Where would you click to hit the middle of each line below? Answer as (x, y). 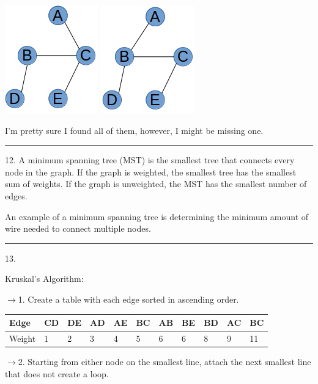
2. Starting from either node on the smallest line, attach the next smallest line (165, 361)
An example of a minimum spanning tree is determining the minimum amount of (157, 216)
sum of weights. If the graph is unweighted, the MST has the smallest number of (156, 184)
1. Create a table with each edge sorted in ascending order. (128, 299)
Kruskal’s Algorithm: (44, 279)
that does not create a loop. (57, 373)
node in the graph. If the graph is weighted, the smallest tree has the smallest (151, 172)
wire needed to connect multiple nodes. (78, 228)
